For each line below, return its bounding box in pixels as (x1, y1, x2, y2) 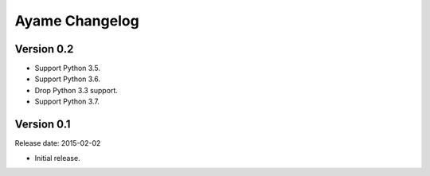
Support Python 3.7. (34, 96, 100, 107)
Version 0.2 (14, 42, 74, 56)
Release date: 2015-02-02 (14, 139, 101, 148)
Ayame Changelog (14, 12, 139, 29)
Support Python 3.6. (34, 74, 101, 84)
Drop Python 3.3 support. (34, 85, 119, 95)
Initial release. (34, 153, 80, 162)
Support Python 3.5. (34, 64, 101, 73)
